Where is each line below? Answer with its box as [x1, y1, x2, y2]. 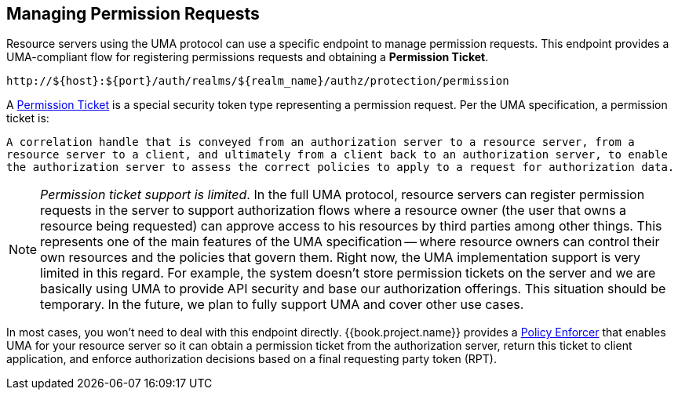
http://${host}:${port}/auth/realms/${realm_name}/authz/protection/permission [6, 74, 509, 88]
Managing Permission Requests [6, 4, 260, 24]
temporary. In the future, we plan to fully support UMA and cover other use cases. [40, 296, 524, 313]
